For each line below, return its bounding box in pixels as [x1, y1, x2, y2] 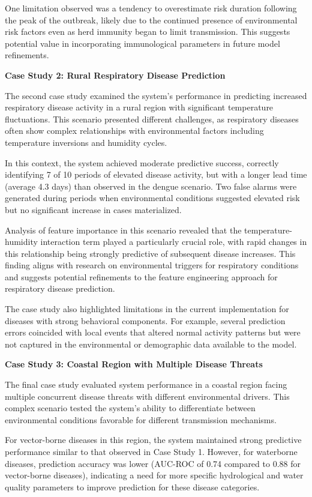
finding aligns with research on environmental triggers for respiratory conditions [5, 259, 299, 271]
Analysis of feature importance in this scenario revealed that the [5, 223, 242, 236]
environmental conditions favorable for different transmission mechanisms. [5, 413, 277, 426]
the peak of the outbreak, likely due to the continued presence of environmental [5, 13, 298, 26]
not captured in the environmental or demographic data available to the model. [5, 337, 297, 350]
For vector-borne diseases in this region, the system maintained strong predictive [5, 433, 302, 446]
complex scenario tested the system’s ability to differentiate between [5, 402, 256, 414]
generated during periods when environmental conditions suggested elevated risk [5, 191, 300, 204]
